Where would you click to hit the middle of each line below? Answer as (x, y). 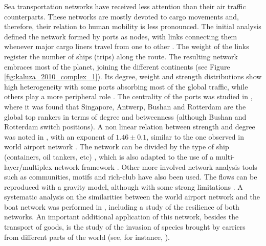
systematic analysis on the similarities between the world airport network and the (132, 197)
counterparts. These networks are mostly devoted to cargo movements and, (122, 16)
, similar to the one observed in (195, 136)
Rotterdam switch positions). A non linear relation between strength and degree (130, 127)
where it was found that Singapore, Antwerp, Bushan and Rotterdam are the (125, 106)
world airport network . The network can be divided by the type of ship (117, 147)
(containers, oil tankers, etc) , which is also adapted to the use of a (109, 156)
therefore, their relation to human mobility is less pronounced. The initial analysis (133, 26)
